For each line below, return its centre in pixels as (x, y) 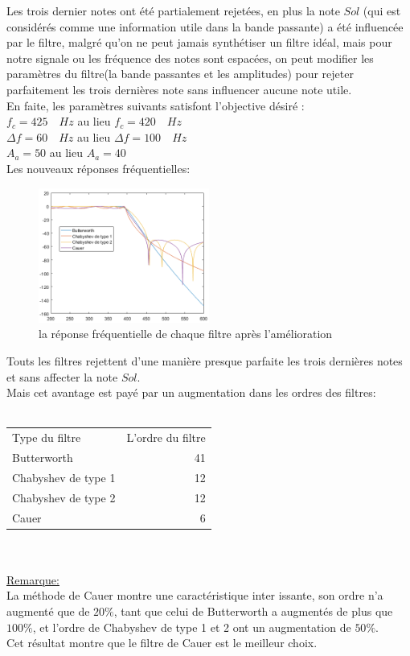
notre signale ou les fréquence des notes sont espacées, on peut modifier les (190, 58)
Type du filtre (47, 437)
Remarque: (33, 579)
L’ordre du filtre (166, 437)
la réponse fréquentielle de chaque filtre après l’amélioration (186, 334)
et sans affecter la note (62, 376)
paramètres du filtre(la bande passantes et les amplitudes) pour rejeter (180, 74)
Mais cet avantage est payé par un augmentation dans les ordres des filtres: (191, 392)
